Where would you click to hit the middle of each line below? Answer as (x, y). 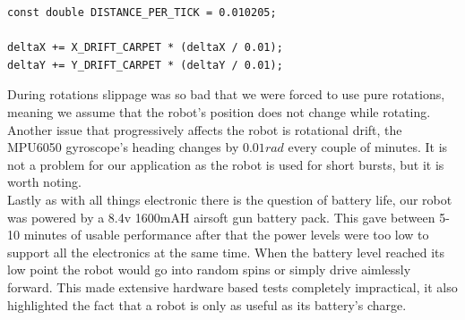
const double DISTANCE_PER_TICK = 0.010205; (142, 13)
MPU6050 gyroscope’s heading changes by (123, 147)
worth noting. (44, 182)
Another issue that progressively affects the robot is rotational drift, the (205, 129)
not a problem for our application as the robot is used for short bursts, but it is (226, 164)
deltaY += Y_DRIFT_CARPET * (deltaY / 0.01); (145, 65)
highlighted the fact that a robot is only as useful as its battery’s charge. (207, 304)
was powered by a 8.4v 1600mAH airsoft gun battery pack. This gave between (221, 217)
